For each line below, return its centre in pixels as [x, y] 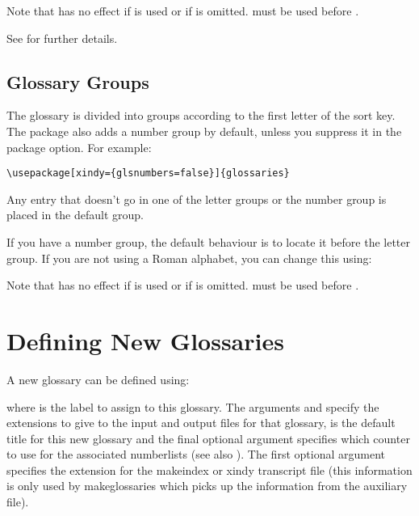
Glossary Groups [78, 81]
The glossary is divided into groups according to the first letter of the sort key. [201, 115]
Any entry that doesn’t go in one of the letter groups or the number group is [197, 199]
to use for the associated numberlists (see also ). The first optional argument [196, 454]
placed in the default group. [75, 215]
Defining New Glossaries [145, 340]
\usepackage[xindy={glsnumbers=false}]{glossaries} [148, 173]
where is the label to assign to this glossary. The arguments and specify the [193, 406]
